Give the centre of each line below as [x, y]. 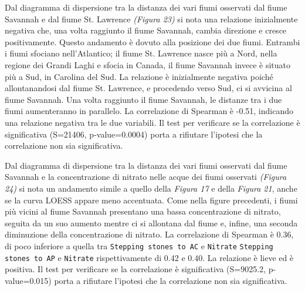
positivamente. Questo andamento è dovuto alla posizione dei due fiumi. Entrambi [152, 41]
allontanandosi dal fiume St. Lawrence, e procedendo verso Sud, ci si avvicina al [148, 88]
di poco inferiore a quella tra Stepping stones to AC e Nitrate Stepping [139, 245]
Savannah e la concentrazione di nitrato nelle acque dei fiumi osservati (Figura [146, 177]
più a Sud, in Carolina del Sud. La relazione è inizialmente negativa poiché [139, 76]
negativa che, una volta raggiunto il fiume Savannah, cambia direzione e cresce [146, 30]
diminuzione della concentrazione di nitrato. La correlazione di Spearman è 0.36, [149, 234]
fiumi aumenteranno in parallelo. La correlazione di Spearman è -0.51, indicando [149, 111]
